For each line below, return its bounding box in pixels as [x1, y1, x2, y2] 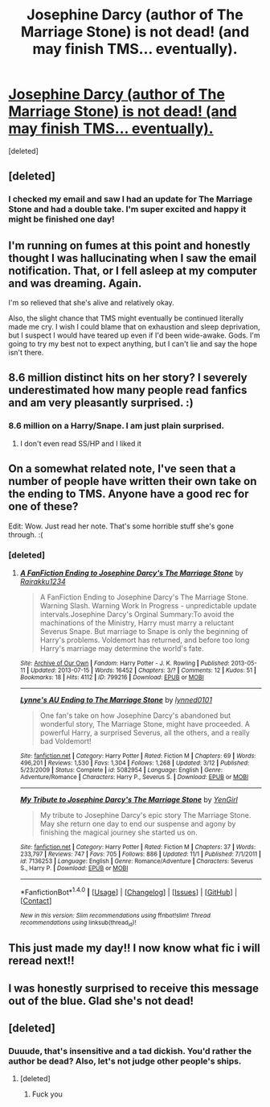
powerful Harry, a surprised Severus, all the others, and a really [39, 728, 251, 737]
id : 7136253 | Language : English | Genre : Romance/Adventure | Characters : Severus [19, 856, 254, 865]
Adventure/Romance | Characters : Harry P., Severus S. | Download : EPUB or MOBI [19, 773, 249, 781]
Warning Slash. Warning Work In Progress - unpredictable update [39, 600, 257, 610]
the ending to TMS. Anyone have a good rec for [8, 487, 249, 501]
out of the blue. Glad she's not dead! [8, 993, 194, 1008]
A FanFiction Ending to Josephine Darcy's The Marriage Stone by [19, 568, 243, 578]
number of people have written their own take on [8, 475, 257, 488]
